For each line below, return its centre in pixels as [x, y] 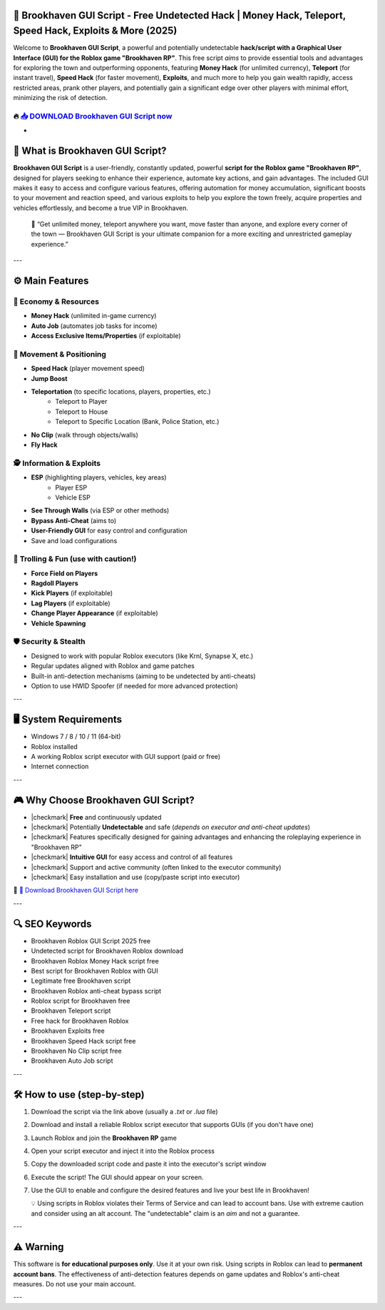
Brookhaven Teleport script [71, 1011]
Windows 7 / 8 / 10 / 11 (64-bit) [76, 737]
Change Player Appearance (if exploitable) [94, 613]
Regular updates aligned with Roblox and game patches [113, 666]
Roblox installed [54, 746]
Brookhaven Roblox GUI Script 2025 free [91, 941]
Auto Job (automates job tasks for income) [94, 326]
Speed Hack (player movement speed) [88, 369]
